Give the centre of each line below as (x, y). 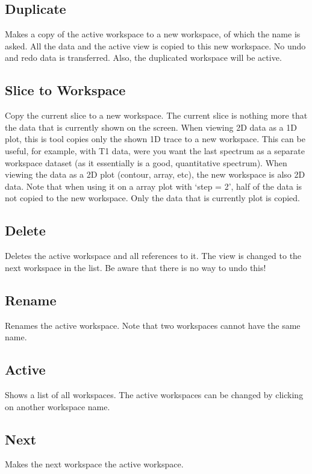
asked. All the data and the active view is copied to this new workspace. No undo (155, 45)
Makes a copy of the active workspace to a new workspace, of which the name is (153, 34)
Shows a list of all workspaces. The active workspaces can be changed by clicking (154, 394)
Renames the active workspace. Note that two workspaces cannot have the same (153, 325)
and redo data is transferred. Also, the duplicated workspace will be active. (143, 58)
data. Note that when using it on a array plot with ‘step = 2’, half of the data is (154, 186)
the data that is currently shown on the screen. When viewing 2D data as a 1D (151, 127)
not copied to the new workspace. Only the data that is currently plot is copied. (152, 198)
